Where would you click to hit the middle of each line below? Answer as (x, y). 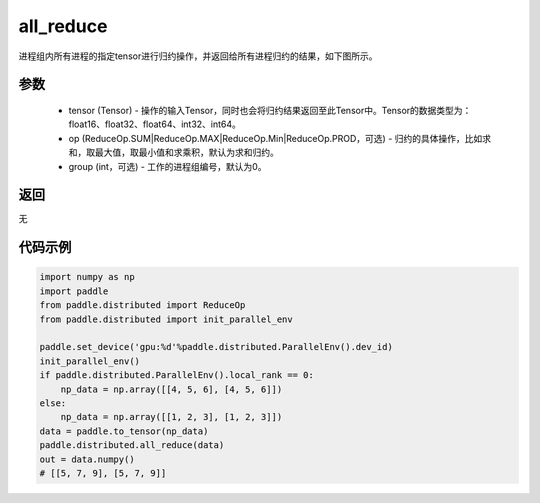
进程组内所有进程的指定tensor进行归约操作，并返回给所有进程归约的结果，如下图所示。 (198, 56)
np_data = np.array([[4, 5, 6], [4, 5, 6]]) (171, 389)
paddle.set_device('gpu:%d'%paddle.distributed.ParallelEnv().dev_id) (216, 347)
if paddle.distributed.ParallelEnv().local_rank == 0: (176, 375)
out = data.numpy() (87, 459)
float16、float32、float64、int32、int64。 (155, 124)
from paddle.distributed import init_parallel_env (166, 319)
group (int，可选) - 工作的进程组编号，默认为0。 (167, 166)
